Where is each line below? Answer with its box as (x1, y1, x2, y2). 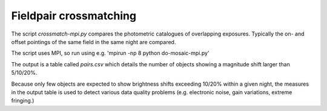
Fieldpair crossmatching (11, 9, 136, 22)
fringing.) (11, 97, 35, 104)
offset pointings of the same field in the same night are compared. (11, 38, 176, 45)
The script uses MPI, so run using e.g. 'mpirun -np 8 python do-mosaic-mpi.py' (11, 49, 210, 57)
